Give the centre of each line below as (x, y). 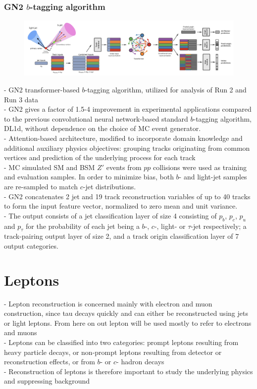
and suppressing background (47, 381)
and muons (21, 332)
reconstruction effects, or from (50, 362)
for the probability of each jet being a (83, 226)
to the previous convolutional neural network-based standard (96, 118)
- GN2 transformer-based (42, 90)
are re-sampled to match (41, 186)
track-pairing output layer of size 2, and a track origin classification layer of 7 (122, 236)
